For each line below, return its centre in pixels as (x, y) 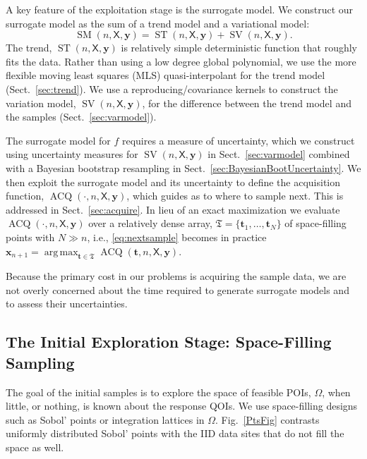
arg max (61, 252)
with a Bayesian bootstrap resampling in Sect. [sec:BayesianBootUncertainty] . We (183, 167)
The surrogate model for (58, 140)
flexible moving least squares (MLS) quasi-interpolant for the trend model (166, 75)
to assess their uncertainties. (67, 304)
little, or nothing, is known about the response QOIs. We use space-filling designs (182, 406)
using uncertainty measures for (72, 154)
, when (336, 392)
